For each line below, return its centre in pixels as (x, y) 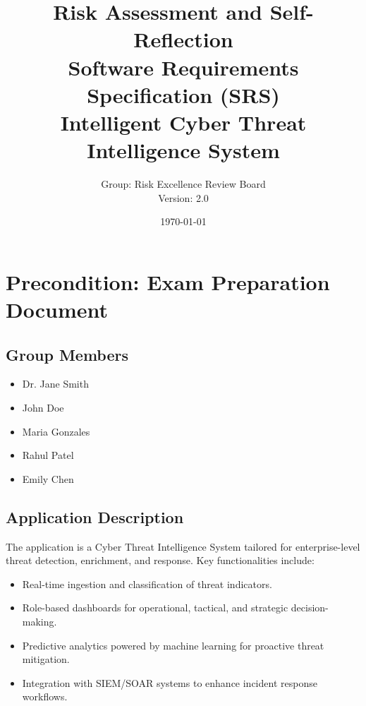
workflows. (45, 696)
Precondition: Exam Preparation (168, 281)
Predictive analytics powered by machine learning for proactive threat (173, 645)
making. (39, 621)
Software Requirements (183, 67)
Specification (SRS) (183, 94)
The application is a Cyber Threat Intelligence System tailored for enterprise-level (183, 546)
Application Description (95, 516)
